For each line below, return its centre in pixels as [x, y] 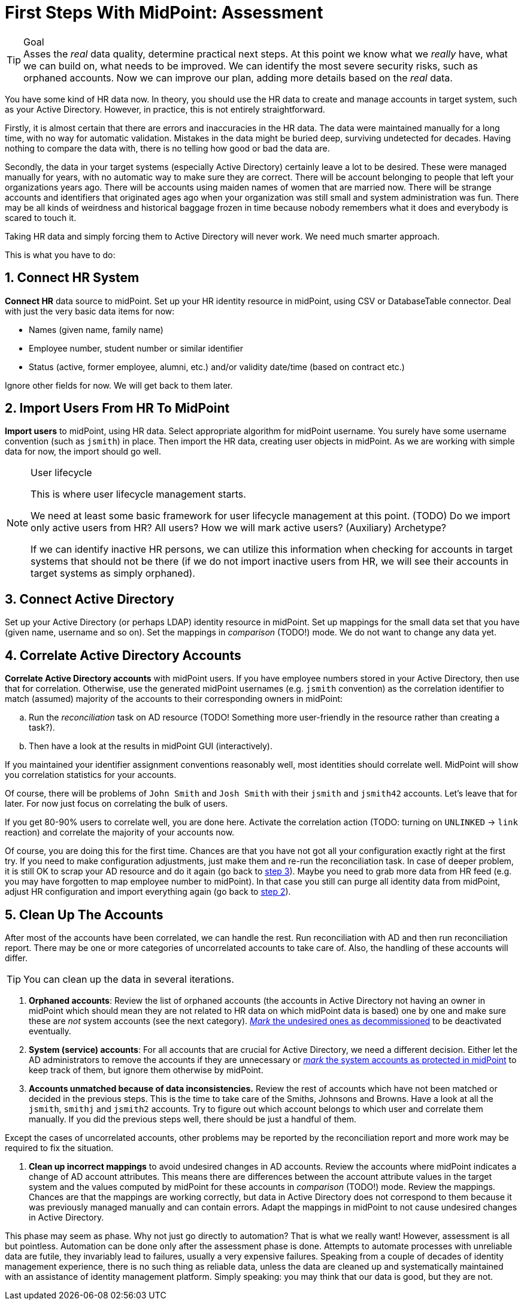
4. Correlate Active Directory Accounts [123, 655]
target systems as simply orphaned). [113, 573]
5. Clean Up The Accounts [84, 915]
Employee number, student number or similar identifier [136, 348]
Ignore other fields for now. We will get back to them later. [119, 385]
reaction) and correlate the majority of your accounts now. [120, 832]
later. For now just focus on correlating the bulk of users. [116, 804]
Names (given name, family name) [96, 329]
